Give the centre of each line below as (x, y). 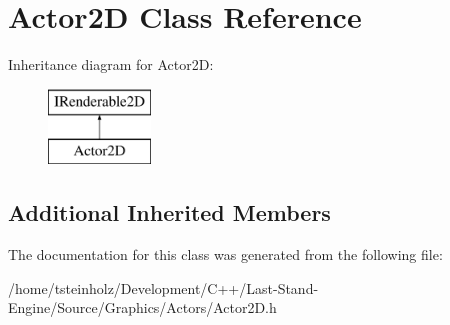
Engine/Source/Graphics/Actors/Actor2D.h (142, 307)
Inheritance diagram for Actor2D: (111, 64)
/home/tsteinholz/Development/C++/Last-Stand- (163, 287)
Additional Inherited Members (169, 212)
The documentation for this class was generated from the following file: (225, 254)
